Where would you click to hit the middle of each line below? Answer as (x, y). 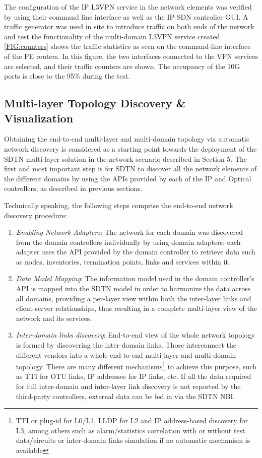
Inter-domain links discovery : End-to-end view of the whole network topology (135, 335)
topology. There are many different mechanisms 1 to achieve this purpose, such (136, 366)
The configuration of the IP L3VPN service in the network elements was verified (128, 7)
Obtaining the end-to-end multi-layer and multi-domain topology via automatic (127, 139)
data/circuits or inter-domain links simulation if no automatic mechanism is (133, 440)
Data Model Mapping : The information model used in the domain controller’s (135, 278)
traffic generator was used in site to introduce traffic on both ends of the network (129, 26)
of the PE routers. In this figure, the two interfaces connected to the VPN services (131, 56)
